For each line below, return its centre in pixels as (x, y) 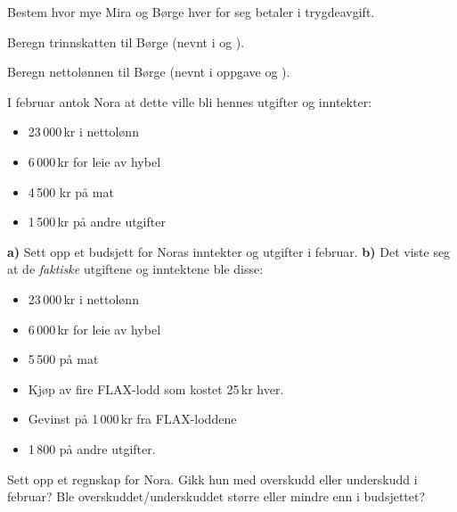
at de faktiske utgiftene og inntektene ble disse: (135, 269)
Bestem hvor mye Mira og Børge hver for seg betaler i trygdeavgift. (191, 12)
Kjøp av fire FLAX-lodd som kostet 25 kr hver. (156, 388)
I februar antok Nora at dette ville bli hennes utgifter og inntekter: (190, 101)
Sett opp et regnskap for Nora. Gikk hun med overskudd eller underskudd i (212, 479)
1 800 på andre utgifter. (92, 448)
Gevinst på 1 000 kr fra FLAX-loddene (132, 419)
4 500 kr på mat (71, 191)
